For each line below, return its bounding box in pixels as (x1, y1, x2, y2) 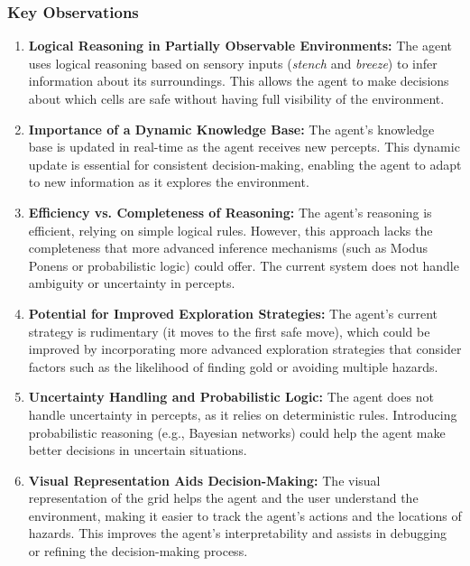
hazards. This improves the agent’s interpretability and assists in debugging (28, 524, 447, 543)
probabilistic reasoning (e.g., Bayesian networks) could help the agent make (28, 422, 446, 441)
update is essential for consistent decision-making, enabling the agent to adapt (28, 154, 462, 173)
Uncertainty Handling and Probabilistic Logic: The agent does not (28, 387, 434, 406)
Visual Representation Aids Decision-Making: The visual (28, 470, 381, 489)
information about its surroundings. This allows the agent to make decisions (28, 71, 449, 90)
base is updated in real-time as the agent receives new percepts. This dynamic (28, 137, 460, 156)
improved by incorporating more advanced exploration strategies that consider (28, 339, 462, 358)
